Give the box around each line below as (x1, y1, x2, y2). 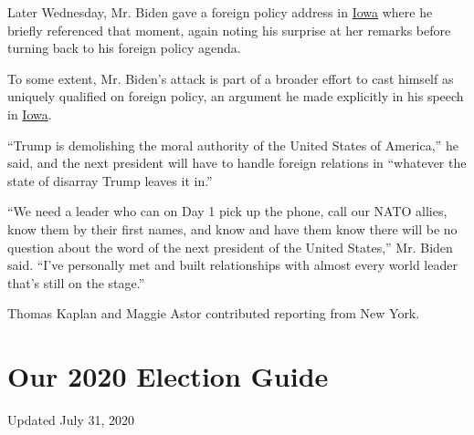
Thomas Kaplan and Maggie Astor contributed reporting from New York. (7, 304, 420, 323)
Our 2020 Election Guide (7, 357, 329, 395)
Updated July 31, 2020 (7, 410, 135, 430)
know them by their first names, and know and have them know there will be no (7, 219, 458, 238)
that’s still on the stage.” (7, 273, 145, 292)
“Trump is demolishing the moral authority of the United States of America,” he (7, 135, 458, 154)
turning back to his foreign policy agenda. (7, 38, 241, 57)
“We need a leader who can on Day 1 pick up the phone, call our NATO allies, (7, 202, 448, 221)
